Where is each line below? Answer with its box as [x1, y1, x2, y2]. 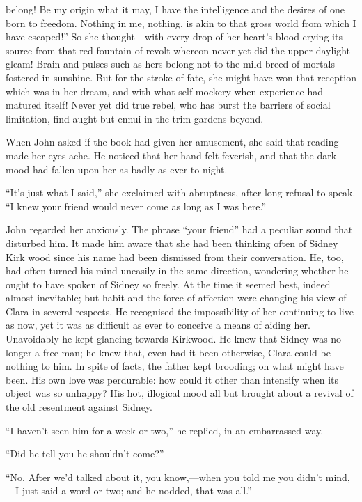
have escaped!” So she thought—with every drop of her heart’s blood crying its [6, 29, 343, 44]
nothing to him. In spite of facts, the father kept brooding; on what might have [6, 359, 344, 373]
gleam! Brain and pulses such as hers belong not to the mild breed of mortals [6, 56, 335, 71]
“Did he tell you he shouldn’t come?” [6, 446, 164, 461]
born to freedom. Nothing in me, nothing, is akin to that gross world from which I [6, 15, 356, 30]
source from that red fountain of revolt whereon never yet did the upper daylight [6, 42, 351, 57]
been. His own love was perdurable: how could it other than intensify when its [6, 372, 338, 386]
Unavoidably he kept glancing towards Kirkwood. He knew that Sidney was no [6, 331, 342, 346]
